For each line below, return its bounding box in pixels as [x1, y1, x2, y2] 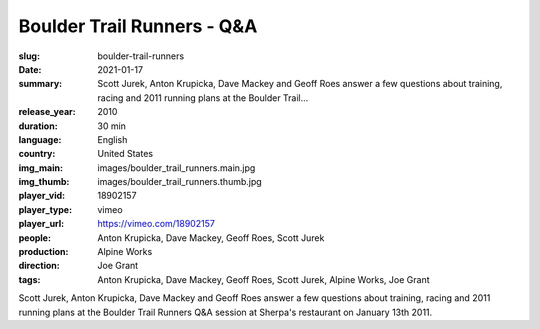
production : [18, 246, 69, 258]
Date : [18, 63, 42, 75]
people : [18, 231, 52, 244]
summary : [18, 78, 63, 90]
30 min [97, 120, 127, 132]
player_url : [18, 218, 65, 230]
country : [18, 148, 56, 160]
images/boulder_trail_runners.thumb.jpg [97, 176, 262, 188]
